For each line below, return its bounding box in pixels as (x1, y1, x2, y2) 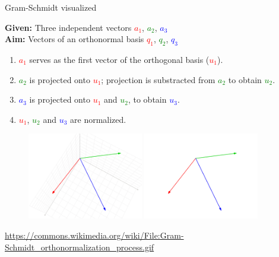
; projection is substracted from (101, 73, 215, 85)
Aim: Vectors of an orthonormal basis (5, 33, 144, 45)
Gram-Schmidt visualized (5, 1, 97, 13)
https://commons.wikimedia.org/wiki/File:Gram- (5, 229, 184, 242)
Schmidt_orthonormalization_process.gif (5, 240, 154, 253)
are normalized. (70, 113, 126, 125)
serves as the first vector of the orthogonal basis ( (29, 53, 210, 65)
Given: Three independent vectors (5, 21, 132, 33)
